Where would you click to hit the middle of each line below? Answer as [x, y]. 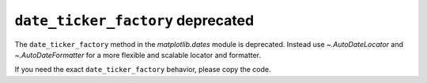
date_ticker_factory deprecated [134, 20]
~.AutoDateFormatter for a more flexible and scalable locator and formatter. [138, 55]
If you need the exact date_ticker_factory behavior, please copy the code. [143, 70]
